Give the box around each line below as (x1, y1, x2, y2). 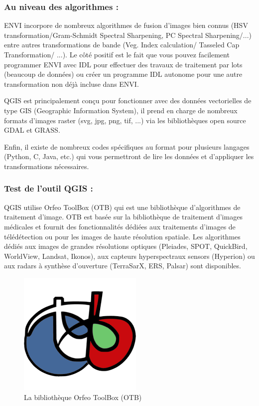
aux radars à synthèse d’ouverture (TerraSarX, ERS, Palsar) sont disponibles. (4, 260, 241, 271)
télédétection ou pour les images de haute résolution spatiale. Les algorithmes (4, 231, 241, 241)
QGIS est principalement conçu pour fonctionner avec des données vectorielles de (4, 95, 252, 106)
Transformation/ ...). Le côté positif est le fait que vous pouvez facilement (4, 49, 230, 59)
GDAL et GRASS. (4, 125, 60, 135)
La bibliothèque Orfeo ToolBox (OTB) (24, 392, 142, 402)
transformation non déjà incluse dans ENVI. (4, 78, 139, 89)
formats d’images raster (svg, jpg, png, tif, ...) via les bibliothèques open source (4, 115, 246, 125)
